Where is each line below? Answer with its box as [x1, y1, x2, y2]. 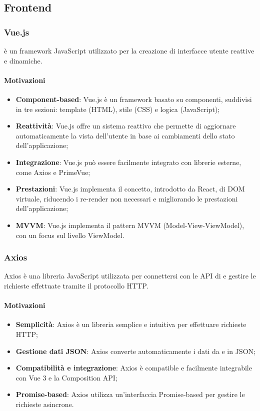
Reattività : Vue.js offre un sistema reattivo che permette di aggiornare [15, 120, 236, 131]
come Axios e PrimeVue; [15, 166, 90, 177]
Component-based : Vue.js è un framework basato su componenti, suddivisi [15, 93, 252, 104]
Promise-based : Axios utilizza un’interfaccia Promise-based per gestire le [15, 389, 245, 399]
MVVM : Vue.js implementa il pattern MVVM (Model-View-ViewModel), [15, 219, 244, 230]
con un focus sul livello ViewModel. [15, 229, 124, 240]
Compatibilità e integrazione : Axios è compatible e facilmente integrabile [15, 362, 252, 373]
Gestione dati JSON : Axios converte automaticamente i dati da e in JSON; [15, 345, 255, 356]
